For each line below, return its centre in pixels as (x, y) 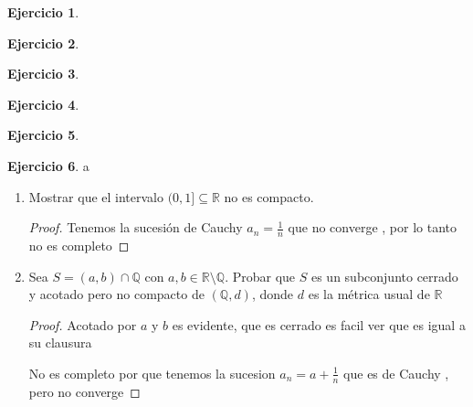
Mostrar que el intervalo (96, 196)
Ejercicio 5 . (43, 135)
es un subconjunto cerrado (384, 276)
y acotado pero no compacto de (116, 294)
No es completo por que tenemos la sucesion (152, 373)
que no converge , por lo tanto (373, 227)
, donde (273, 294)
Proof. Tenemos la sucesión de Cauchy (136, 227)
